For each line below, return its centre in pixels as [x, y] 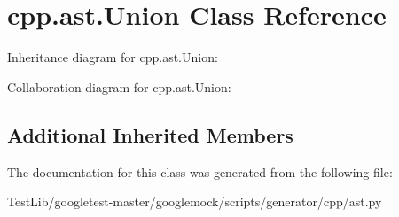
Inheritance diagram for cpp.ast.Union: [113, 57]
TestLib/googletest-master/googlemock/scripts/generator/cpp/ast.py [195, 201]
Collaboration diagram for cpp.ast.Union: [119, 86]
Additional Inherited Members [150, 134]
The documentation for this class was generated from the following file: [200, 171]
